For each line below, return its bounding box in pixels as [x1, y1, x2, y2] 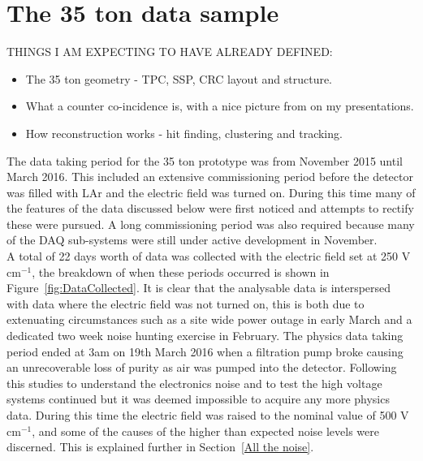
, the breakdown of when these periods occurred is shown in [32, 263, 330, 280]
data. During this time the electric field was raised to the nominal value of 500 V [6, 407, 409, 423]
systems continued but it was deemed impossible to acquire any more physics [6, 390, 390, 407]
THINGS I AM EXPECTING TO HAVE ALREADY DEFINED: [6, 43, 333, 60]
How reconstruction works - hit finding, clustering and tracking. [25, 124, 343, 141]
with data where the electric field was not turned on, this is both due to [6, 295, 365, 312]
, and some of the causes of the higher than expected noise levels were [32, 422, 379, 439]
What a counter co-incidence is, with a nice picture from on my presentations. [25, 97, 414, 114]
